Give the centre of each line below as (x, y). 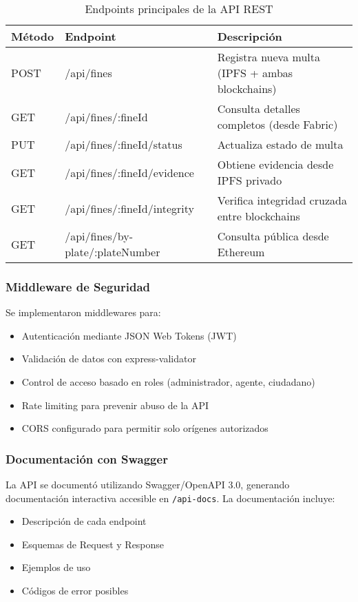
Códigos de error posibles (75, 591)
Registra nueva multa (268, 57)
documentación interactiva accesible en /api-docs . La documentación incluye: (170, 498)
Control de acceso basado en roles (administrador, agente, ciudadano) (168, 382)
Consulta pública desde (273, 236)
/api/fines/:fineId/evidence (129, 172)
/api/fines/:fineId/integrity (129, 208)
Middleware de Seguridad (78, 286)
